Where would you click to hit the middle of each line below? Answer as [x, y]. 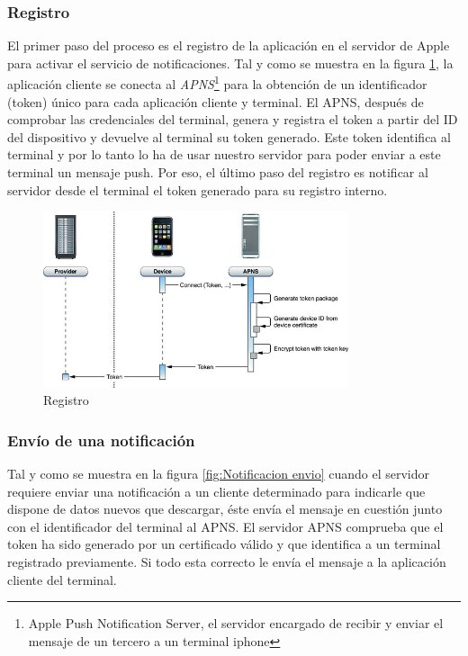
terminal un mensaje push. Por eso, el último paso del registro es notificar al [218, 172]
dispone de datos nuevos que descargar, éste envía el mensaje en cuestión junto [225, 509]
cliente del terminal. [62, 579]
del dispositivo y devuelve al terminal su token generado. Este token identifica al [229, 136]
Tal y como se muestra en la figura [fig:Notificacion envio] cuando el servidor [219, 473]
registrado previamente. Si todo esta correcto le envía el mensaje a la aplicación [227, 561]
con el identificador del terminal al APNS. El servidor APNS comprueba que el [225, 526]
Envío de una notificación [101, 440]
